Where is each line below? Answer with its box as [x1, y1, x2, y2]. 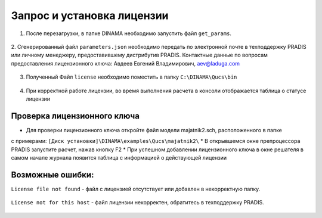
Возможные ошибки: [11, 170, 94, 180]
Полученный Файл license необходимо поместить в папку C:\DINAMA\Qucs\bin [26, 73, 237, 80]
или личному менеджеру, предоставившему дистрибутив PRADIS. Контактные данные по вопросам [11, 51, 268, 59]
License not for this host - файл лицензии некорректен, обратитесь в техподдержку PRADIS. [11, 199, 265, 206]
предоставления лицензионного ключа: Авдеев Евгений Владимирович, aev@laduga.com [11, 60, 240, 67]
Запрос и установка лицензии [11, 9, 169, 22]
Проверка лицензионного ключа [11, 111, 140, 121]
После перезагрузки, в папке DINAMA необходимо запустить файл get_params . [26, 30, 232, 37]
